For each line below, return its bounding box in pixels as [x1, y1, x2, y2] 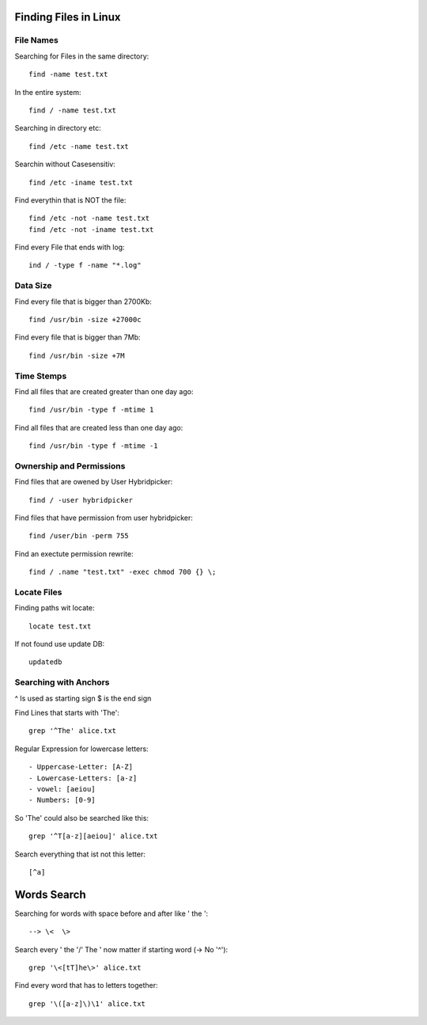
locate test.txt [28, 621, 92, 631]
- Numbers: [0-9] [28, 795, 96, 805]
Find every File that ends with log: [14, 242, 126, 252]
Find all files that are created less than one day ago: [14, 423, 183, 432]
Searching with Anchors [14, 677, 110, 688]
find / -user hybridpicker [28, 495, 134, 504]
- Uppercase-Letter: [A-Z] [28, 762, 134, 772]
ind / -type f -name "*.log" [28, 261, 142, 270]
